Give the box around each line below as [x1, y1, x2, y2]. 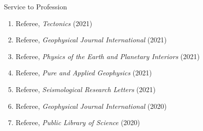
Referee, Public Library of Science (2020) [15, 117, 140, 128]
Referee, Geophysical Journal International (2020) [15, 100, 167, 111]
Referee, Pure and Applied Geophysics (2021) [15, 67, 152, 78]
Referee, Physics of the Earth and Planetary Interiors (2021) [15, 51, 200, 61]
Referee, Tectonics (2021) [15, 18, 93, 28]
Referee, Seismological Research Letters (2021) [15, 84, 156, 94]
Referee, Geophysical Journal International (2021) [15, 34, 167, 45]
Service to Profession [4, 1, 67, 11]
